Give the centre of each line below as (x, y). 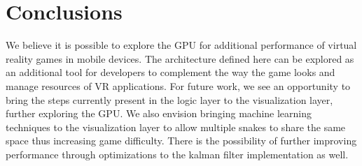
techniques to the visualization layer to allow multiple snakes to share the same (176, 127)
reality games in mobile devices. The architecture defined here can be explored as (180, 58)
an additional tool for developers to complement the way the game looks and (170, 72)
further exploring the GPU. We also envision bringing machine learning (159, 113)
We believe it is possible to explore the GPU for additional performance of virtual (181, 45)
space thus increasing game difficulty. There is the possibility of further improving (181, 141)
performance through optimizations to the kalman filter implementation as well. (177, 154)
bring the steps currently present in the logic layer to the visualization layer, (169, 99)
